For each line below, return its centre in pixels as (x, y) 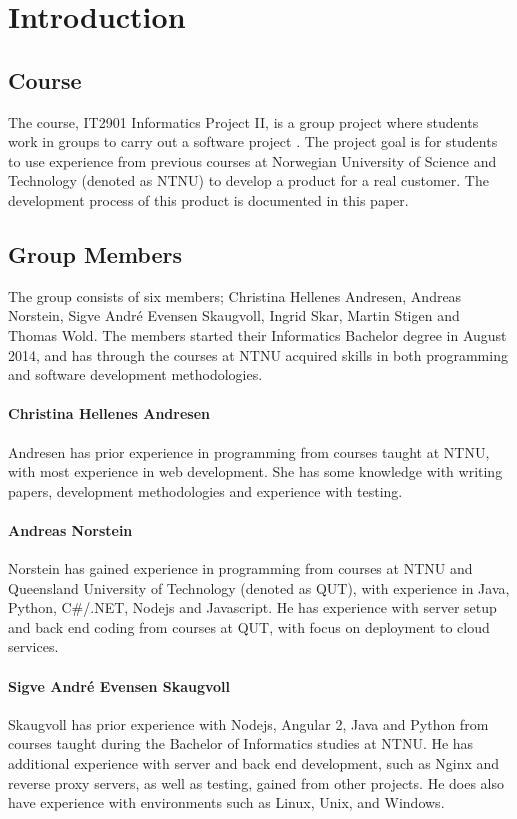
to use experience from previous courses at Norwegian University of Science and (252, 160)
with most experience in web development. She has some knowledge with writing (255, 471)
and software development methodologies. (135, 374)
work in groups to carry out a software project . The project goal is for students (253, 141)
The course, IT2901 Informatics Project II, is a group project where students (243, 121)
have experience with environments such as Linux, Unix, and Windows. (226, 802)
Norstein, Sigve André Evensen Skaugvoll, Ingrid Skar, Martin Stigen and (234, 315)
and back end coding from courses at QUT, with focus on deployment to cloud (249, 626)
